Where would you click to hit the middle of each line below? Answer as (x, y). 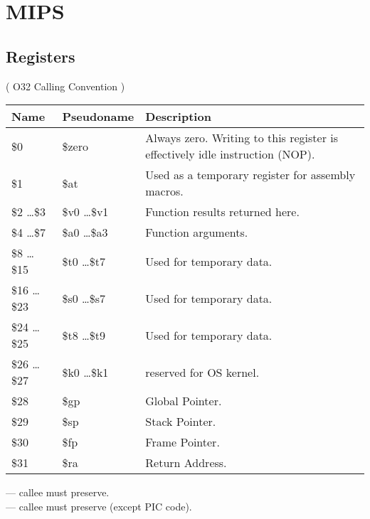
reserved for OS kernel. (202, 372)
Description (178, 117)
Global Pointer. (184, 401)
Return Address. (186, 463)
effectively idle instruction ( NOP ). (230, 154)
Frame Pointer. (183, 442)
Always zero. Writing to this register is (242, 138)
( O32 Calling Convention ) (65, 86)
